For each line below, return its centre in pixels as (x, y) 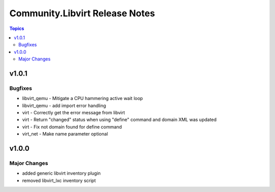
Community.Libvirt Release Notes (82, 13)
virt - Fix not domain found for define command (72, 126)
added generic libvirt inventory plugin (62, 173)
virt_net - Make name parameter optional (65, 134)
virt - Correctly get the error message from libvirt (74, 113)
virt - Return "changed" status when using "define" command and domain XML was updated (119, 120)
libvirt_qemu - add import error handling (64, 105)
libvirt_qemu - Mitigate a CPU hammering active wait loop (82, 99)
